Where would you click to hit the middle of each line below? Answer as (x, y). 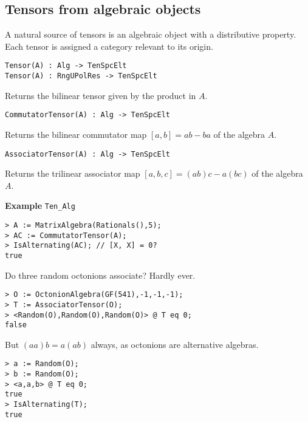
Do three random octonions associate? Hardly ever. (100, 275)
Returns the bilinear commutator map (76, 134)
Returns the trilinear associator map (73, 173)
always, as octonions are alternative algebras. (175, 344)
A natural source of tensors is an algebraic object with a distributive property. (151, 34)
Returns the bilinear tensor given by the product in (101, 95)
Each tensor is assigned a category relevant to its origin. (109, 46)
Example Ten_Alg (40, 206)
